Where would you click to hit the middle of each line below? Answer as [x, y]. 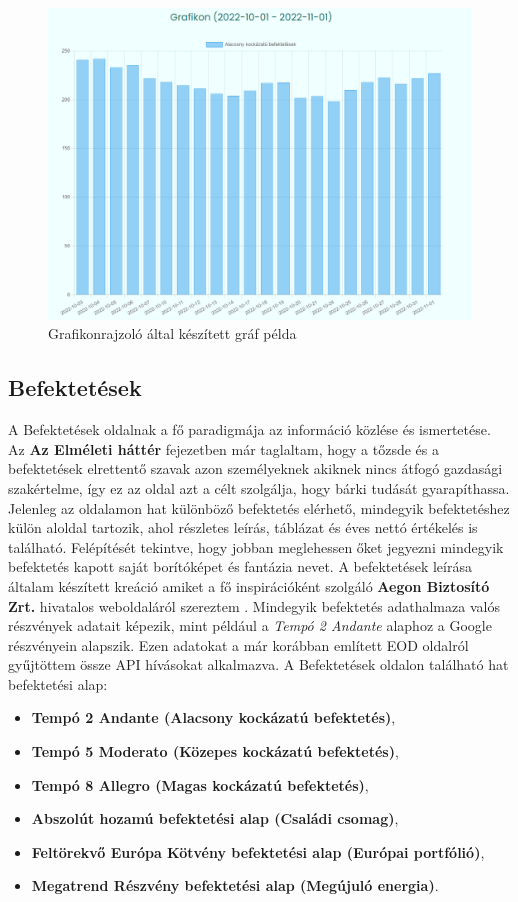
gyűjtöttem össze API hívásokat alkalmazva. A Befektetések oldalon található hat [258, 664]
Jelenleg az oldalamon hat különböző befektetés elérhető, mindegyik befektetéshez [259, 507]
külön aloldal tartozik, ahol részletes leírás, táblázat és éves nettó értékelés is [243, 527]
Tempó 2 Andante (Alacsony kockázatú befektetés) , [213, 717]
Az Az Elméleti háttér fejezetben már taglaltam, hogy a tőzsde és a [223, 448]
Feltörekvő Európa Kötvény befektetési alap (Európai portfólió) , [258, 851]
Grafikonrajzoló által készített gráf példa [172, 333]
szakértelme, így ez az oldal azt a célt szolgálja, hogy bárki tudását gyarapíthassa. [259, 487]
